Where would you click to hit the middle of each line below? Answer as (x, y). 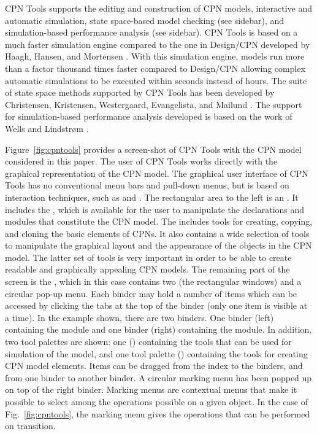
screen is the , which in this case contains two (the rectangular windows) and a (153, 281)
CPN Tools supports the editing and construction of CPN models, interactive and (159, 8)
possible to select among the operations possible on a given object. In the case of (157, 401)
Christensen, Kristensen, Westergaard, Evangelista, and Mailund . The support (154, 104)
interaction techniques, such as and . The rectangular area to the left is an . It (152, 197)
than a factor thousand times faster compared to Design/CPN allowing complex (155, 68)
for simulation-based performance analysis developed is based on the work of (149, 116)
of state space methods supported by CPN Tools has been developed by (140, 92)
